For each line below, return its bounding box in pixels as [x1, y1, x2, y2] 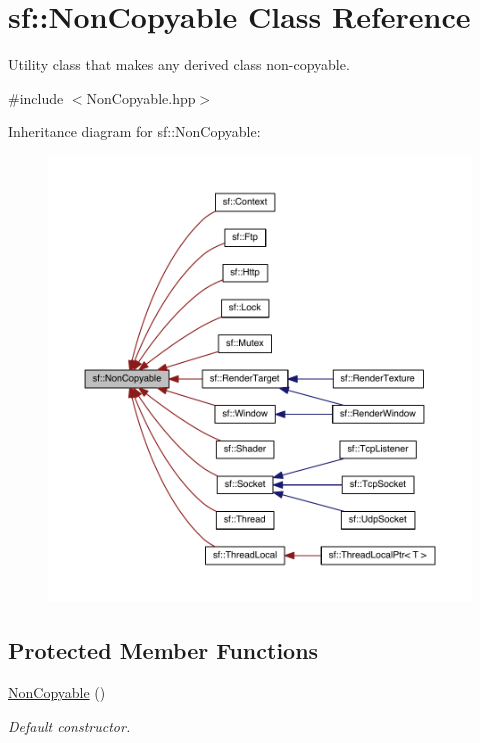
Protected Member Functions [8, 635, 319, 666]
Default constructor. [8, 715, 131, 736]
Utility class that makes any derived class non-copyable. [8, 54, 350, 75]
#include [8, 87, 64, 108]
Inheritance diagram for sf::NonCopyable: [8, 121, 261, 142]
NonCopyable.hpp [86, 87, 196, 108]
